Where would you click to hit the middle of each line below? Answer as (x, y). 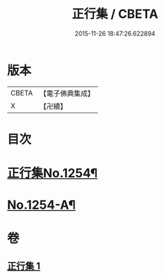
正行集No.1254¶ (52, 173)
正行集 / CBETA (115, 14)
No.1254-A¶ (41, 205)
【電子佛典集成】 (67, 93)
